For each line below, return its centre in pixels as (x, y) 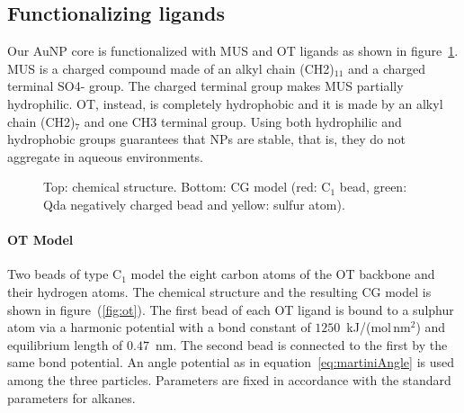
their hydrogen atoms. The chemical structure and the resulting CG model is (219, 291)
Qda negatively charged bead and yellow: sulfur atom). (194, 204)
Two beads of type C (65, 274)
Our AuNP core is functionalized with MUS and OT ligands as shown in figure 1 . (233, 51)
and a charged (386, 68)
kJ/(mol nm (379, 327)
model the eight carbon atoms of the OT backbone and (283, 274)
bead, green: (373, 187)
